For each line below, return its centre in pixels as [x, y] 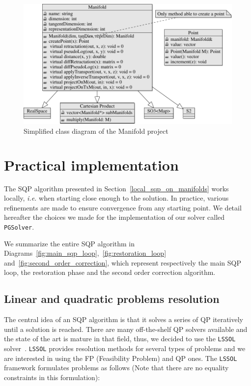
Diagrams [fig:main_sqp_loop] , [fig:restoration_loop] [85, 253]
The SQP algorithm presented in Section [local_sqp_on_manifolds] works [116, 188]
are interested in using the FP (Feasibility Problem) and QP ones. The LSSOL [121, 358]
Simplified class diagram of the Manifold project [96, 131]
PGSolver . [19, 227]
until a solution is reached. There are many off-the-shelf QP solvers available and [126, 329]
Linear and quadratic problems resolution [112, 299]
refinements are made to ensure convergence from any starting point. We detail [123, 207]
